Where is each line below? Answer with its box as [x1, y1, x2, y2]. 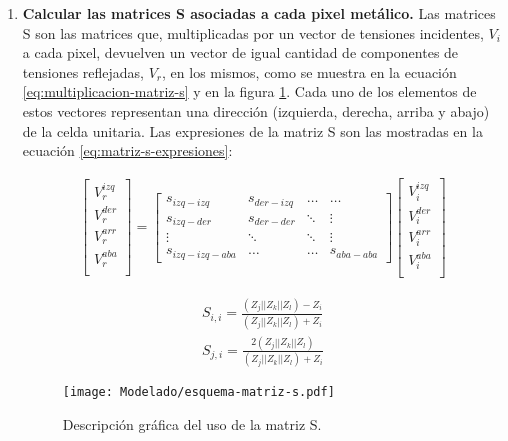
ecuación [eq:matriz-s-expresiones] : [22, 140, 233, 161]
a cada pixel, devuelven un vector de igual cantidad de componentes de [22, 42, 459, 63]
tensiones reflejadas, [22, 61, 145, 82]
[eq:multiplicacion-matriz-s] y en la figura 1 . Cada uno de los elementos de [22, 81, 477, 102]
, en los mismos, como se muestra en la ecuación [162, 61, 457, 82]
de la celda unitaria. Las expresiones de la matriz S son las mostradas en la [22, 120, 483, 141]
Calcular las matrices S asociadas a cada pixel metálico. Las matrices [22, 3, 496, 23]
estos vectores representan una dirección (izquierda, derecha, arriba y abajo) [22, 100, 490, 121]
